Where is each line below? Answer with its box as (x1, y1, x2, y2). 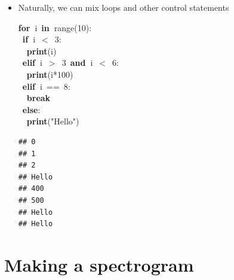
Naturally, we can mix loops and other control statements (18, 1, 229, 13)
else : (22, 103, 41, 115)
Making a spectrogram (4, 252, 194, 276)
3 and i (61, 56, 93, 69)
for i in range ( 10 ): (18, 21, 92, 34)
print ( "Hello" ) (26, 115, 79, 127)
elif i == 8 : (22, 80, 70, 92)
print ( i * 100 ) (26, 68, 73, 80)
